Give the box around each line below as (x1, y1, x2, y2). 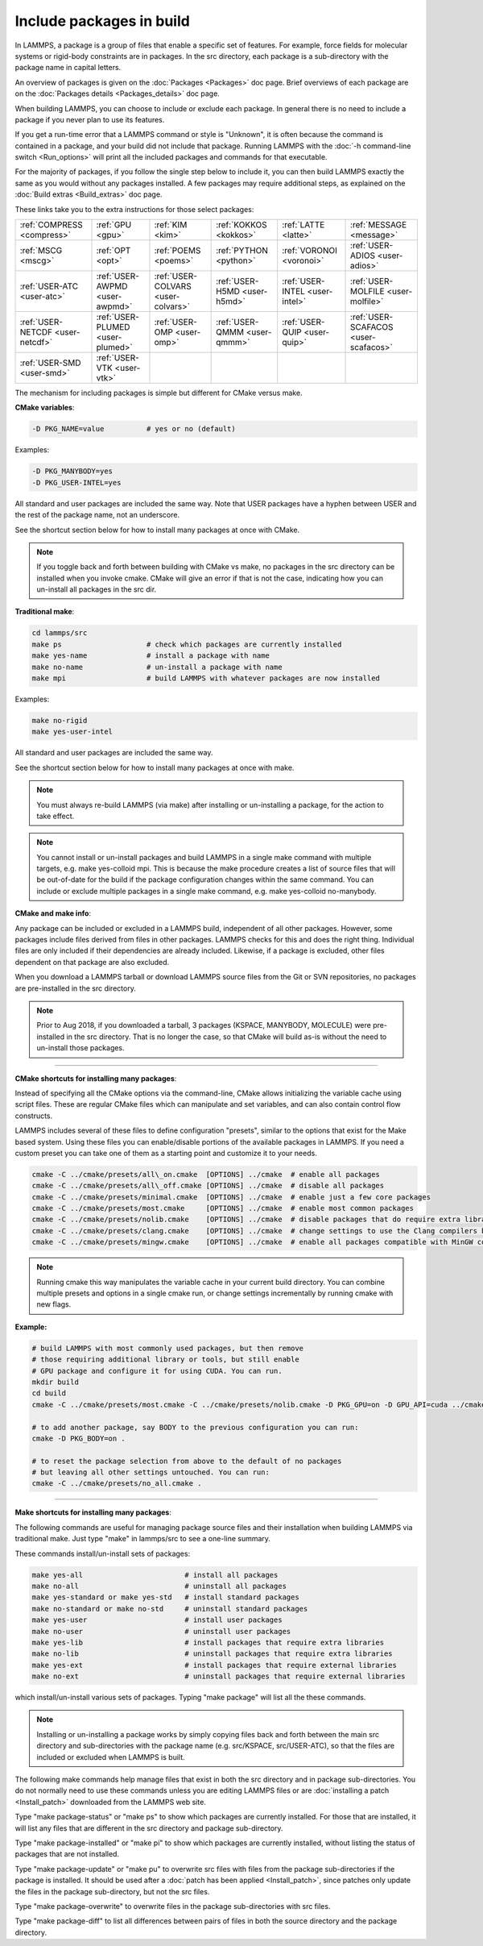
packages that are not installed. (14, 1849, 120, 1859)
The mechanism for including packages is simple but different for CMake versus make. (14, 388, 303, 398)
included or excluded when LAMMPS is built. (36, 1752, 185, 1761)
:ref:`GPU (96, 219, 132, 231)
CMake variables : (14, 403, 75, 413)
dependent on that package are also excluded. (14, 957, 170, 967)
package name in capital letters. (14, 63, 122, 73)
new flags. (36, 1299, 72, 1309)
